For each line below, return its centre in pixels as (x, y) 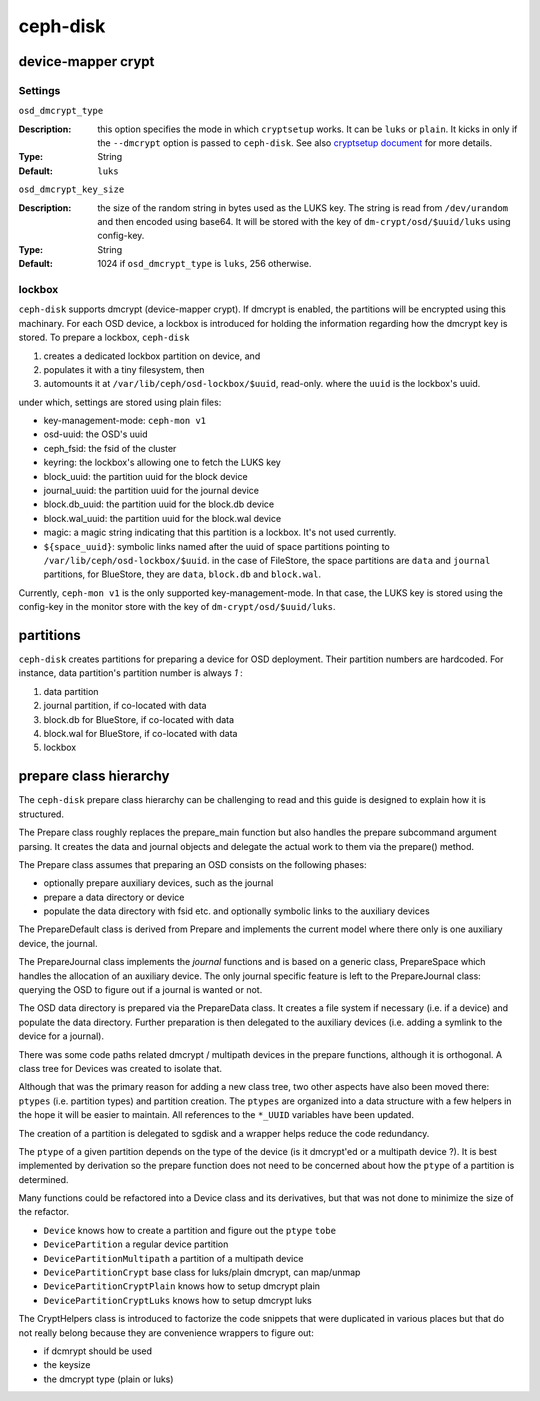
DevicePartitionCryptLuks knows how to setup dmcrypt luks (177, 1300)
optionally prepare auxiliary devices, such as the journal (158, 883)
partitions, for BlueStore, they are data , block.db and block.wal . (182, 574)
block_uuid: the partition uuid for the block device (146, 476)
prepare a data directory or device (114, 897)
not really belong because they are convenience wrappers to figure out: (166, 1332)
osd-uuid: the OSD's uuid (96, 434)
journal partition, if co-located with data (125, 706)
